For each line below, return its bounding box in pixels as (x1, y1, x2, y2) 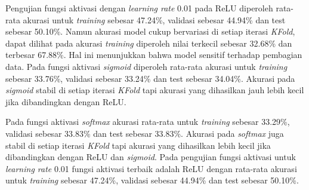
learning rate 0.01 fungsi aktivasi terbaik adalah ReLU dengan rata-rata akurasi (5, 162, 297, 174)
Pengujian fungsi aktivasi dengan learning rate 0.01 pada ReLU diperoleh (5, 2, 273, 14)
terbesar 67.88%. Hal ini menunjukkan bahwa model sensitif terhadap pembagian (5, 48, 302, 61)
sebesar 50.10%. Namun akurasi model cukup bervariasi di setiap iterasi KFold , (5, 25, 295, 38)
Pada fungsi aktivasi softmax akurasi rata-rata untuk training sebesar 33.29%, (5, 115, 290, 128)
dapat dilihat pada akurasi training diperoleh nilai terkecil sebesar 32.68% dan (5, 36, 292, 49)
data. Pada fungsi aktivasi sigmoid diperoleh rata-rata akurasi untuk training (5, 60, 288, 72)
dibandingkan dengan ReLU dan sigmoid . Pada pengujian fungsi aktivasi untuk (5, 151, 296, 163)
